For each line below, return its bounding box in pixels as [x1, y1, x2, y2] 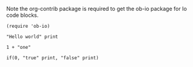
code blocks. [6, 11, 39, 19]
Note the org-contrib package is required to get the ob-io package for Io [6, 5, 187, 12]
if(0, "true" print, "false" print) [6, 55, 99, 61]
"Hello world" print [6, 34, 59, 40]
